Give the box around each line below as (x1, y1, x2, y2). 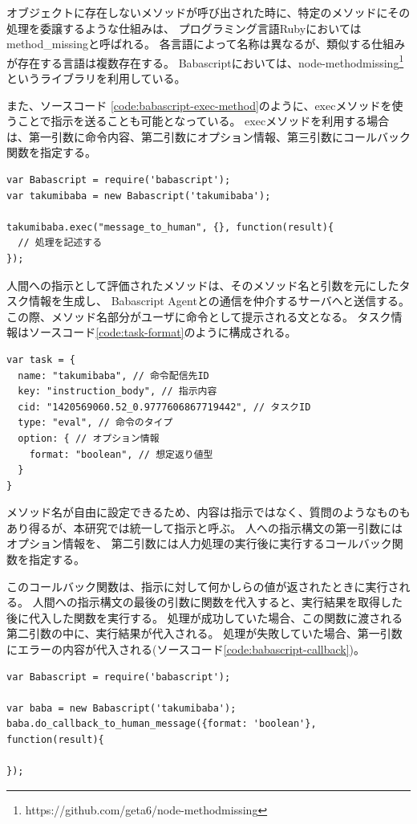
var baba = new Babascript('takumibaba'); (6, 702, 237, 714)
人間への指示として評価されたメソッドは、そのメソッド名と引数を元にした (6, 276, 399, 293)
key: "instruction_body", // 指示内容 (18, 385, 217, 398)
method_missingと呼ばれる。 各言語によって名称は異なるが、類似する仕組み (6, 35, 406, 52)
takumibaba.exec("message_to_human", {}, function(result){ (6, 221, 334, 233)
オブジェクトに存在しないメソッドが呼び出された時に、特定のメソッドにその (6, 4, 411, 20)
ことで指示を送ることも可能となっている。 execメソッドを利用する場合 (17, 112, 390, 129)
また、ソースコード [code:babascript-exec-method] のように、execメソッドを (6, 96, 392, 113)
